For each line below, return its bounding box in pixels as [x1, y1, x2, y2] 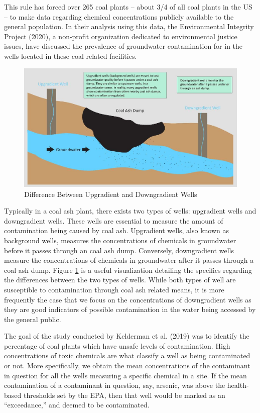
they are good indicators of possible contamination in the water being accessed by [4, 304, 256, 315]
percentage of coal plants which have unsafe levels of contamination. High [4, 340, 230, 351]
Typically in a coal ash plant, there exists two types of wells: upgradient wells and [4, 205, 256, 216]
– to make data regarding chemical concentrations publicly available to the [4, 11, 234, 22]
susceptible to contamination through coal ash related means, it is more [4, 284, 224, 294]
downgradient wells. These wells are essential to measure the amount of [4, 215, 223, 226]
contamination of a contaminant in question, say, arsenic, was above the [4, 380, 225, 390]
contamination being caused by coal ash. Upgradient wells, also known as [4, 225, 229, 236]
